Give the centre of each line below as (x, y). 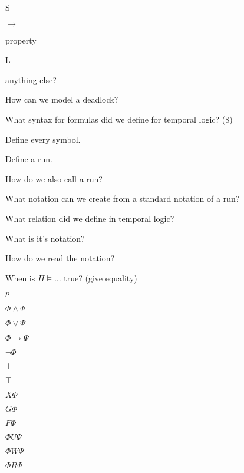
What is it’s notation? (45, 238)
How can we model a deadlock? (62, 99)
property (21, 40)
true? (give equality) (100, 277)
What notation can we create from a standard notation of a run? (123, 198)
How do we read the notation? (60, 258)
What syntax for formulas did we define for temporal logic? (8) (119, 119)
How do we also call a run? (54, 178)
